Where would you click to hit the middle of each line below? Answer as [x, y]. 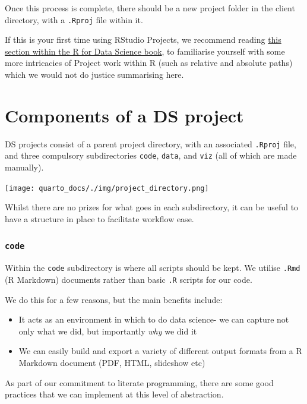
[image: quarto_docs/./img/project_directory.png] [107, 188]
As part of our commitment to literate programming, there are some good [139, 382]
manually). [24, 167]
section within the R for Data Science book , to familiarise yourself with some [145, 51]
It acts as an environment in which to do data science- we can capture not [154, 319]
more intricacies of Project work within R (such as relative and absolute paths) [149, 63]
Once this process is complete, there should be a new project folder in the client [150, 8]
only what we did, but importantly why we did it [108, 331]
